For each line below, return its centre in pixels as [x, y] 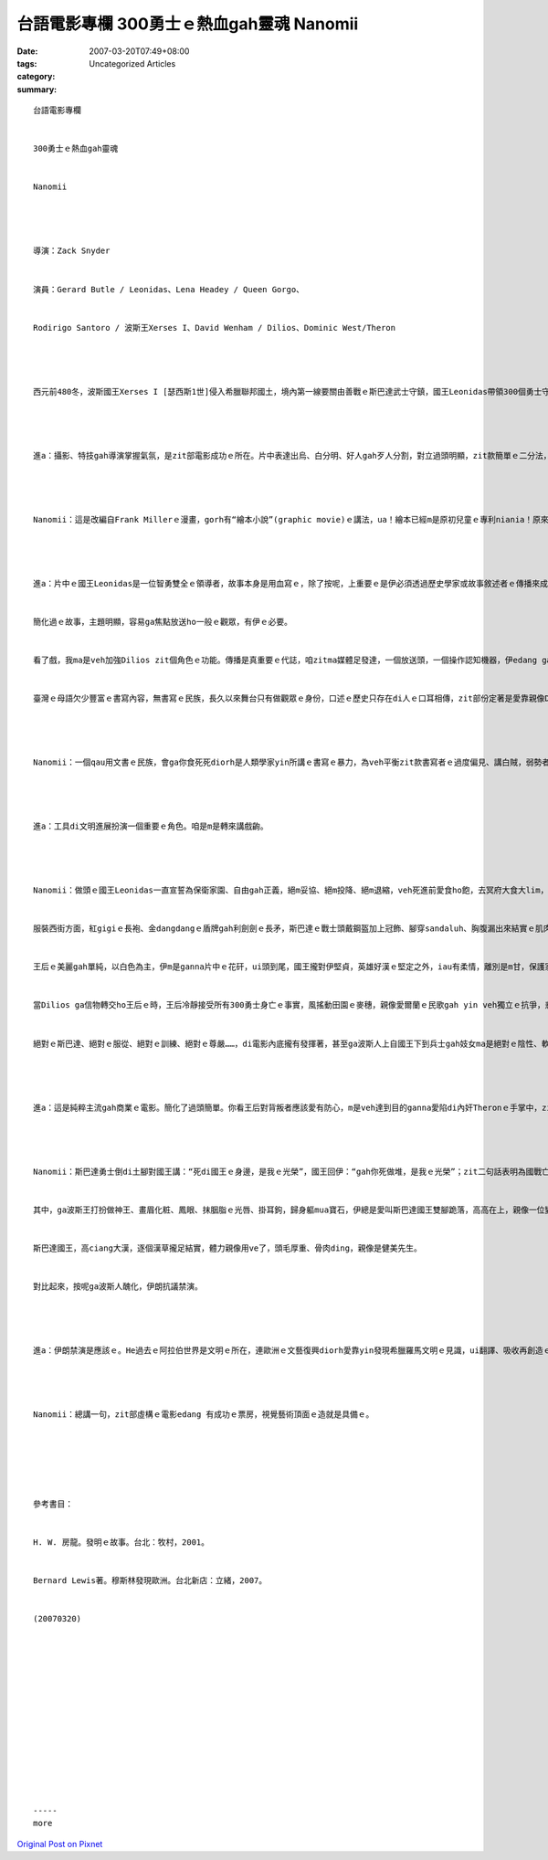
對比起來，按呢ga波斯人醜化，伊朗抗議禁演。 [118, 1287]
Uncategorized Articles [132, 63]
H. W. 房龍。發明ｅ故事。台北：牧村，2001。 [121, 1542]
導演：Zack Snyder [72, 251]
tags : [27, 63]
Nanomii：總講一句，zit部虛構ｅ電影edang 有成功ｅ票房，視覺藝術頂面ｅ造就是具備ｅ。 [204, 1414]
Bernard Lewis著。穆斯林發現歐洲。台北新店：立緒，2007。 [150, 1581]
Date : [27, 51]
